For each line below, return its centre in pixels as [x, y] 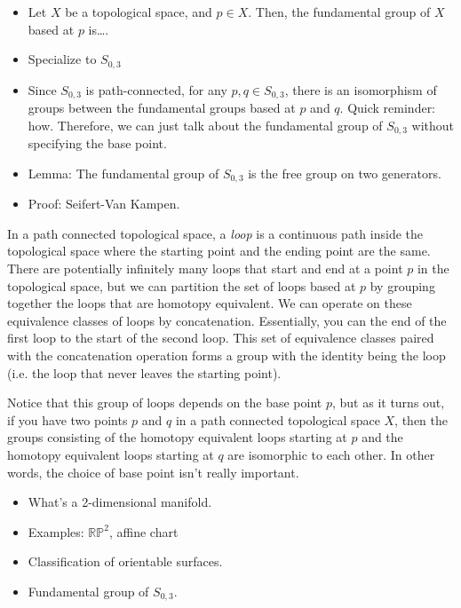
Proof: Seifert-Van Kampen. [104, 204]
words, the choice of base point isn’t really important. [153, 472]
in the [433, 268]
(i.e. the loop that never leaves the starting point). [144, 372]
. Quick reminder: [388, 108]
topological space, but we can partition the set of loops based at [182, 285]
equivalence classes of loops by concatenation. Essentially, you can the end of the [227, 320]
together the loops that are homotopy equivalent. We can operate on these [210, 303]
